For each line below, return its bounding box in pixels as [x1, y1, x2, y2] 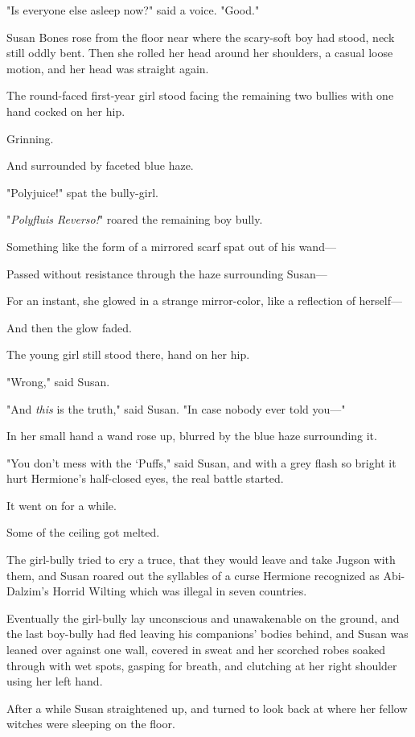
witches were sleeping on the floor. [6, 715, 175, 732]
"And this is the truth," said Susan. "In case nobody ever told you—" [6, 400, 346, 417]
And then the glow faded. [6, 319, 132, 336]
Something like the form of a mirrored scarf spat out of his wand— [6, 237, 336, 254]
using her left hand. [6, 673, 103, 690]
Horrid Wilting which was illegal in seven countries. [52, 583, 307, 599]
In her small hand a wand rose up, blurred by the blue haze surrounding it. [6, 427, 377, 444]
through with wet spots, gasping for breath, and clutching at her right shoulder [6, 657, 397, 673]
